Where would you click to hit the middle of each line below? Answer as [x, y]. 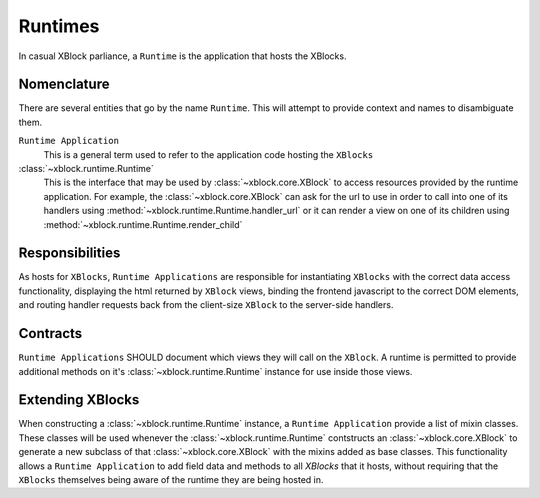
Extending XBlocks [79, 400]
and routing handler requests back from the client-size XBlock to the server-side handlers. [206, 305]
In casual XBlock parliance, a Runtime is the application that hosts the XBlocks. [182, 56]
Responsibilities [69, 253]
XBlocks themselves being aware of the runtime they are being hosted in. [171, 480]
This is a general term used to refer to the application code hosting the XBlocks [208, 154]
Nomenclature [64, 84]
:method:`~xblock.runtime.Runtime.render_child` [143, 224]
